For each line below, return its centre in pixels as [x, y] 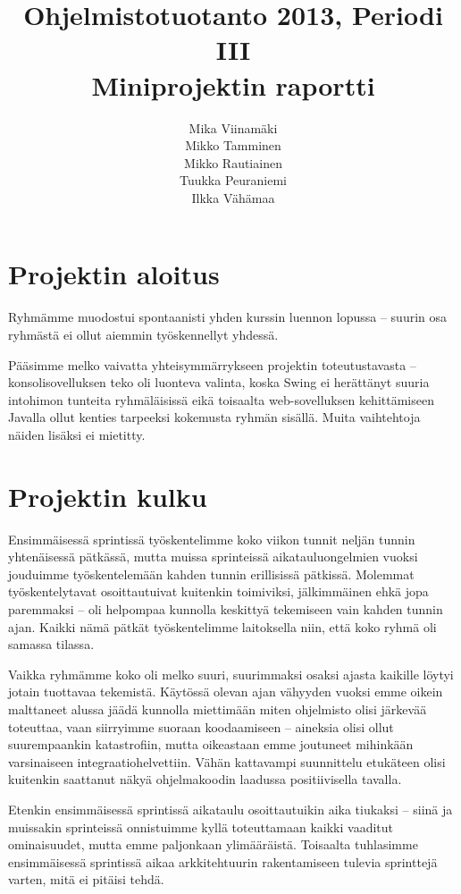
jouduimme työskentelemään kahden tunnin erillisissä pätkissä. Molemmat [211, 574]
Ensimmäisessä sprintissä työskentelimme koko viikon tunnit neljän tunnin [212, 539]
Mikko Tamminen [233, 145]
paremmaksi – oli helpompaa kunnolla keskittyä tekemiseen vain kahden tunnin [226, 609]
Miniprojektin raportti [233, 84]
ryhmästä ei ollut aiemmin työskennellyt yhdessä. [143, 334]
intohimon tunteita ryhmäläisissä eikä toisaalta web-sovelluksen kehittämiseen [221, 399]
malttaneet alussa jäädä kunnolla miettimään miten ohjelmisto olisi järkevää [218, 709]
